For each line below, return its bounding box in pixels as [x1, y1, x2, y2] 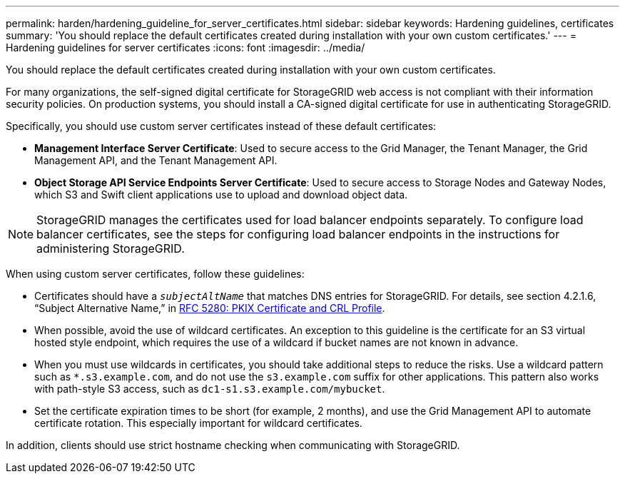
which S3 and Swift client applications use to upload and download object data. [34, 188, 408, 201]
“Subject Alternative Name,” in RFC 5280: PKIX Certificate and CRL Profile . [34, 302, 385, 314]
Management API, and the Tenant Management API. [34, 154, 278, 166]
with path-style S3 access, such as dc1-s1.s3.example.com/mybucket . [34, 383, 385, 395]
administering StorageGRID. [36, 241, 185, 256]
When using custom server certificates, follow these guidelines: [6, 268, 305, 280]
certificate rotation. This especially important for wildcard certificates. [34, 417, 362, 429]
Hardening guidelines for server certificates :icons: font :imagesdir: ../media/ [6, 41, 365, 54]
